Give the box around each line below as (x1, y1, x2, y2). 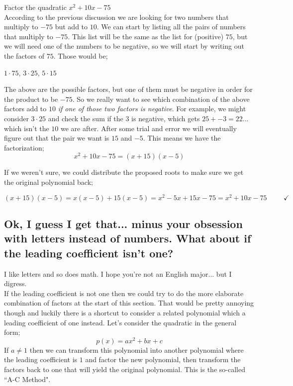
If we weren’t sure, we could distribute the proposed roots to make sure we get (4, 167, 244, 177)
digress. (4, 278, 27, 289)
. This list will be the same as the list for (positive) (68, 31, 224, 41)
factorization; (4, 142, 44, 153)
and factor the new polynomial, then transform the (85, 354, 241, 365)
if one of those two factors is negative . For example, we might (58, 103, 246, 114)
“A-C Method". (4, 374, 51, 384)
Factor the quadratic (4, 2, 67, 12)
